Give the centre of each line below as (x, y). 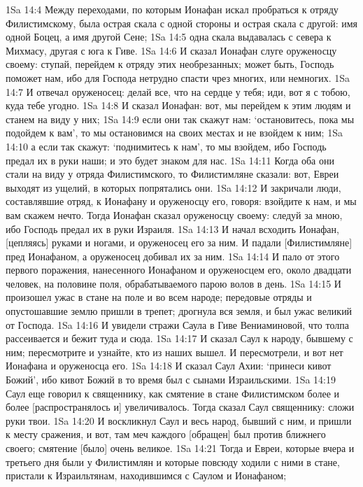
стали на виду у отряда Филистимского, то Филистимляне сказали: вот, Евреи (172, 174)
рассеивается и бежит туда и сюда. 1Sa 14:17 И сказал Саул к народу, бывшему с (179, 338)
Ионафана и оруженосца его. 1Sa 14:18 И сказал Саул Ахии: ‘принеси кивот (169, 366)
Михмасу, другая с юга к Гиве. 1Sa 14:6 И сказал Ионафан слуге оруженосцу (171, 50)
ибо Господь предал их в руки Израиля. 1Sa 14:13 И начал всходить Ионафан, (172, 228)
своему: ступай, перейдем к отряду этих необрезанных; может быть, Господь (170, 64)
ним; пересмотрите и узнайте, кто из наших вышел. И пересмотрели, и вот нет (175, 352)
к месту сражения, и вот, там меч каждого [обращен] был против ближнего (166, 434)
